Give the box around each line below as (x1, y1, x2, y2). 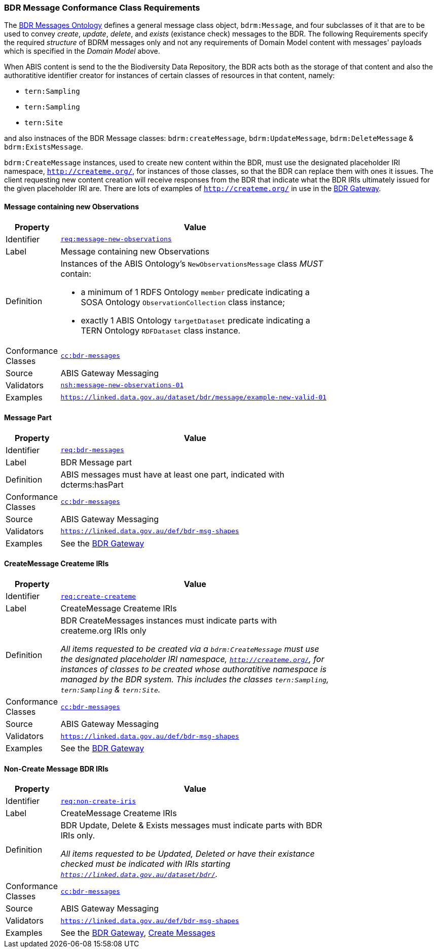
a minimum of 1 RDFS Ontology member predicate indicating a (81, 286, 310, 297)
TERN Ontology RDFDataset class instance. (81, 325, 241, 336)
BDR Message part (60, 457, 132, 467)
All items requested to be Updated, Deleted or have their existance (60, 849, 315, 859)
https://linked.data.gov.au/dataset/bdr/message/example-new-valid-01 (60, 393, 326, 401)
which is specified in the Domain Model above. (4, 47, 160, 56)
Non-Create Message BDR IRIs (4, 764, 108, 773)
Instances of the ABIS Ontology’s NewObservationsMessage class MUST (60, 258, 323, 269)
